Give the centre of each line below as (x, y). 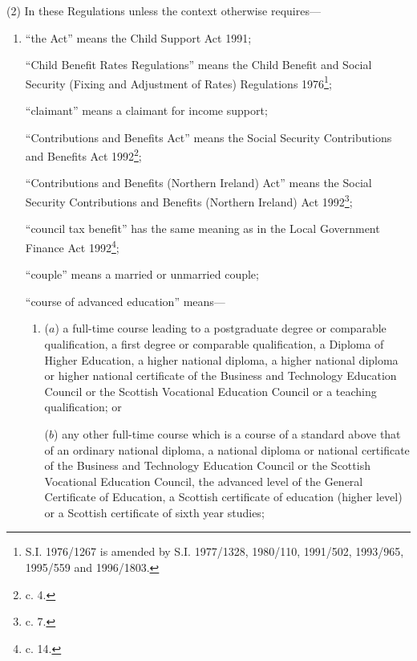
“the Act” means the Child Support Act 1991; (138, 37)
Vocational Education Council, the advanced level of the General (204, 481)
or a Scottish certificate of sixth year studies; (154, 512)
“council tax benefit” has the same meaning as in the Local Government (202, 228)
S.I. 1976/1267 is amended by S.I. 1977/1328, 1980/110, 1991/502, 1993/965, (215, 551)
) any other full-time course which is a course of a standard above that (227, 433)
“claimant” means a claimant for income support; (146, 110)
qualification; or (83, 407)
